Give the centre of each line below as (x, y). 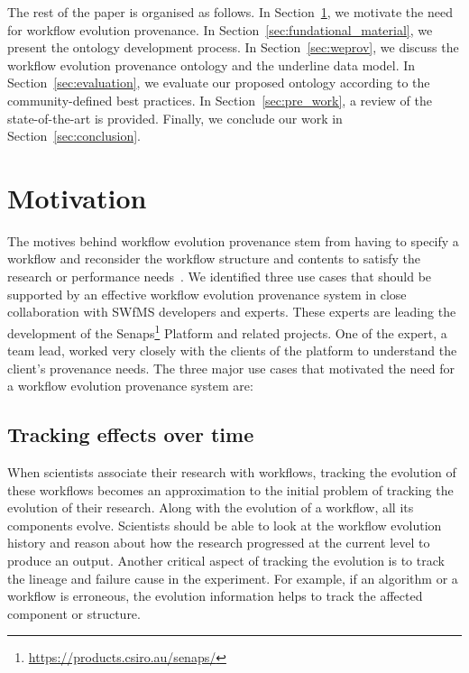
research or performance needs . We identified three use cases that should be (220, 277)
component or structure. (74, 613)
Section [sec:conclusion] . (74, 136)
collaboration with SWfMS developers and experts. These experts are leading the (232, 312)
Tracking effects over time (131, 434)
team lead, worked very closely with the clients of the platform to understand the (232, 350)
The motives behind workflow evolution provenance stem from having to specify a (233, 240)
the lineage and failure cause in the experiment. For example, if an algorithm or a (233, 578)
